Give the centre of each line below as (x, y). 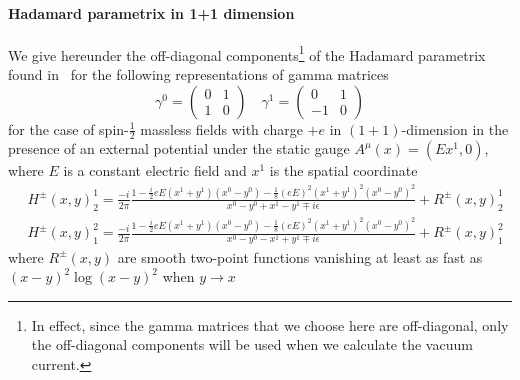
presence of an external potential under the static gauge (179, 148)
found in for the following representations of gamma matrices (198, 74)
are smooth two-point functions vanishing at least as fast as (300, 256)
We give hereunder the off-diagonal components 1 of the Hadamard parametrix (247, 53)
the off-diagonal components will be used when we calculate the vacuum (252, 344)
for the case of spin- (68, 128)
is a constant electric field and (155, 170)
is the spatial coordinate (343, 170)
